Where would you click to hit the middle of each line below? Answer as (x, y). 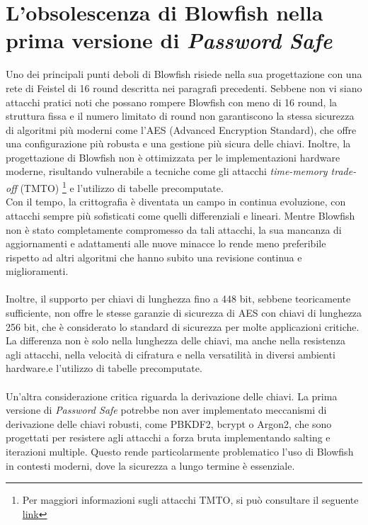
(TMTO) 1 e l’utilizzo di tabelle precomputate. (122, 187)
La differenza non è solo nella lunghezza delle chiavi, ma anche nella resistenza (176, 340)
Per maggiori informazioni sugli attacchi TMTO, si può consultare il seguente (190, 500)
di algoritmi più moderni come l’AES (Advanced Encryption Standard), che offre (181, 129)
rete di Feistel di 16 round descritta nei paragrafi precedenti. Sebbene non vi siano (184, 87)
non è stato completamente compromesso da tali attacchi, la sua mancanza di (174, 229)
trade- (344, 171)
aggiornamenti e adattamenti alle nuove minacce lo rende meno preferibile (166, 243)
